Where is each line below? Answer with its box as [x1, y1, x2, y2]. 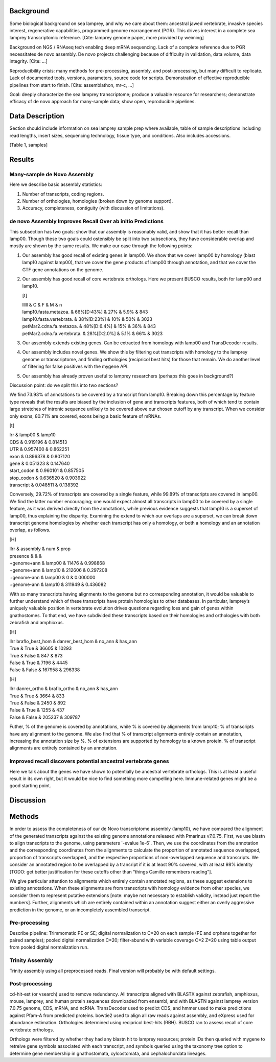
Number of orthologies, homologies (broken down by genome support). [22, 198, 173, 204]
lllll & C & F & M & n [22, 302, 62, 308]
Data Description [9, 112, 65, 121]
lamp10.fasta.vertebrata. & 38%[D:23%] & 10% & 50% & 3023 [22, 316, 153, 322]
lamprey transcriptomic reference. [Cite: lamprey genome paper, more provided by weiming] [9, 35, 204, 41]
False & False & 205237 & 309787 [9, 714, 81, 720]
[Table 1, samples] [9, 142, 48, 148]
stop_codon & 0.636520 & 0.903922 [9, 475, 86, 481]
